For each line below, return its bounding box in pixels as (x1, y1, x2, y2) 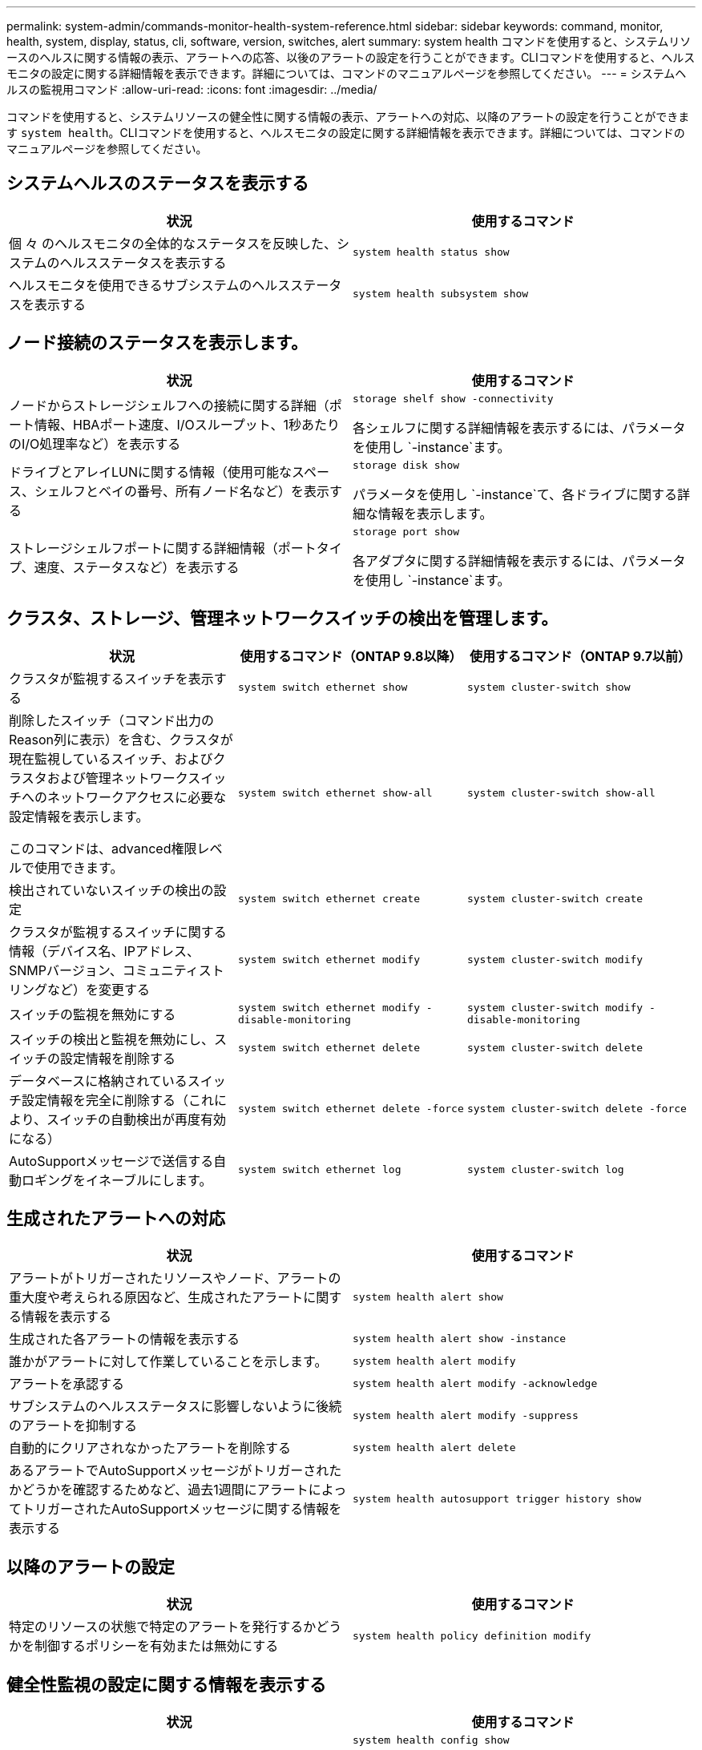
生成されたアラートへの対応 (6, 1208, 225, 1228)
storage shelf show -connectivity (353, 392, 554, 405)
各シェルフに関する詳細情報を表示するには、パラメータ (353, 419, 686, 436)
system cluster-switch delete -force (466, 1103, 687, 1115)
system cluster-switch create (466, 893, 643, 905)
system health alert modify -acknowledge (353, 1377, 598, 1389)
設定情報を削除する (60, 1050, 176, 1067)
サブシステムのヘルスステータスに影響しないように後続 (9, 1398, 342, 1415)
